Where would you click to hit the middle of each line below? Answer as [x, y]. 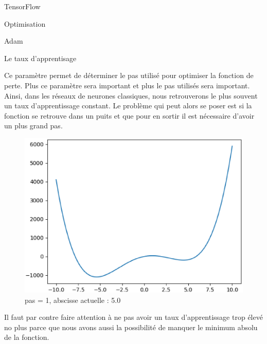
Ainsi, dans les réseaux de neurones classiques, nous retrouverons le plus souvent [131, 95]
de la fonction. [27, 337]
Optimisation [25, 23]
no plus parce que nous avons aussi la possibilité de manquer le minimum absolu [131, 327]
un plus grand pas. [33, 126]
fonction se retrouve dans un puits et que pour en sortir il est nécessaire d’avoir [129, 115]
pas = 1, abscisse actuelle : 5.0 [73, 300]
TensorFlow [22, 6]
